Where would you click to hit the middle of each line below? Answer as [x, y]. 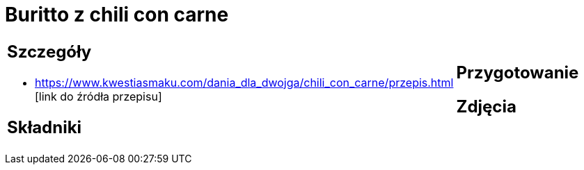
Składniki [45, 127]
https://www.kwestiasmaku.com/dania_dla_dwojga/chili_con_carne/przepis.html [244, 82]
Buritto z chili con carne [117, 15]
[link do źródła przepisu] [98, 96]
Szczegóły [49, 51]
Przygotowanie [518, 72]
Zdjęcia [486, 106]
